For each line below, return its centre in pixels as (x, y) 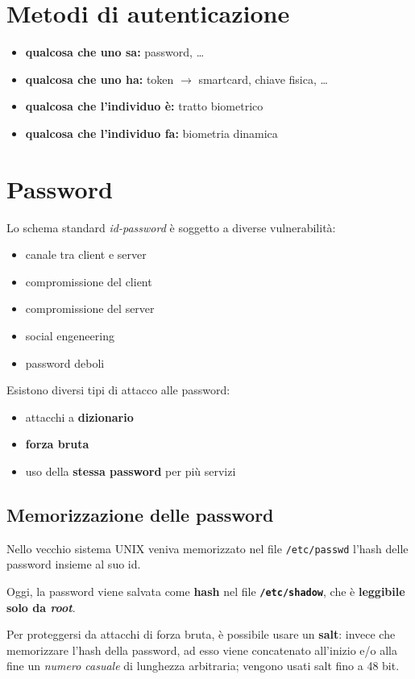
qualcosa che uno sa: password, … (115, 52)
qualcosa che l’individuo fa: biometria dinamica (151, 133)
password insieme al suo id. (74, 564)
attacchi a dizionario (79, 417)
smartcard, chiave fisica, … (263, 79)
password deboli (65, 362)
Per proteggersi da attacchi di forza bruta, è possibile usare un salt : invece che (201, 634)
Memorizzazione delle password (140, 514)
